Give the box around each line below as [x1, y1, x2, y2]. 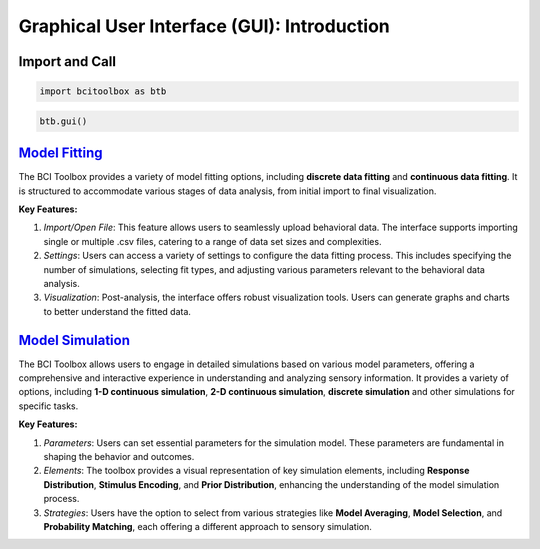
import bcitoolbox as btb [39, 86, 167, 97]
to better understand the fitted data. [43, 305, 192, 317]
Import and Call [18, 53, 117, 70]
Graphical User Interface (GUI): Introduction [18, 15, 390, 37]
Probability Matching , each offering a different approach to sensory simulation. [43, 520, 372, 532]
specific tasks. [18, 400, 79, 412]
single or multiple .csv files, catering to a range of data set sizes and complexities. [43, 235, 382, 247]
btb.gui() [39, 115, 88, 127]
